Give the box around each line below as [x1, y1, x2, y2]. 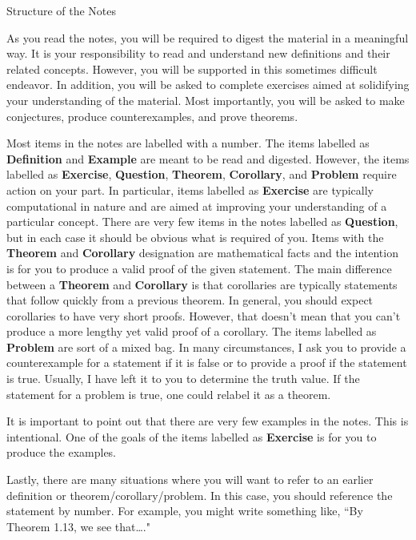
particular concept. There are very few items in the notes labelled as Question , [6, 213, 398, 230]
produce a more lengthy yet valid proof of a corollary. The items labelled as [6, 323, 377, 340]
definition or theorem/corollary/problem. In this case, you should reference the [6, 486, 393, 503]
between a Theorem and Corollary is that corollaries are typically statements [6, 276, 398, 292]
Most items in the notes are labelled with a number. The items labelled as [6, 135, 370, 151]
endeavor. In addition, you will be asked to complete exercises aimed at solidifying [6, 76, 410, 93]
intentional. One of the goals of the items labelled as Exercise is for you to [6, 428, 377, 445]
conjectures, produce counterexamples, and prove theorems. [6, 107, 298, 124]
